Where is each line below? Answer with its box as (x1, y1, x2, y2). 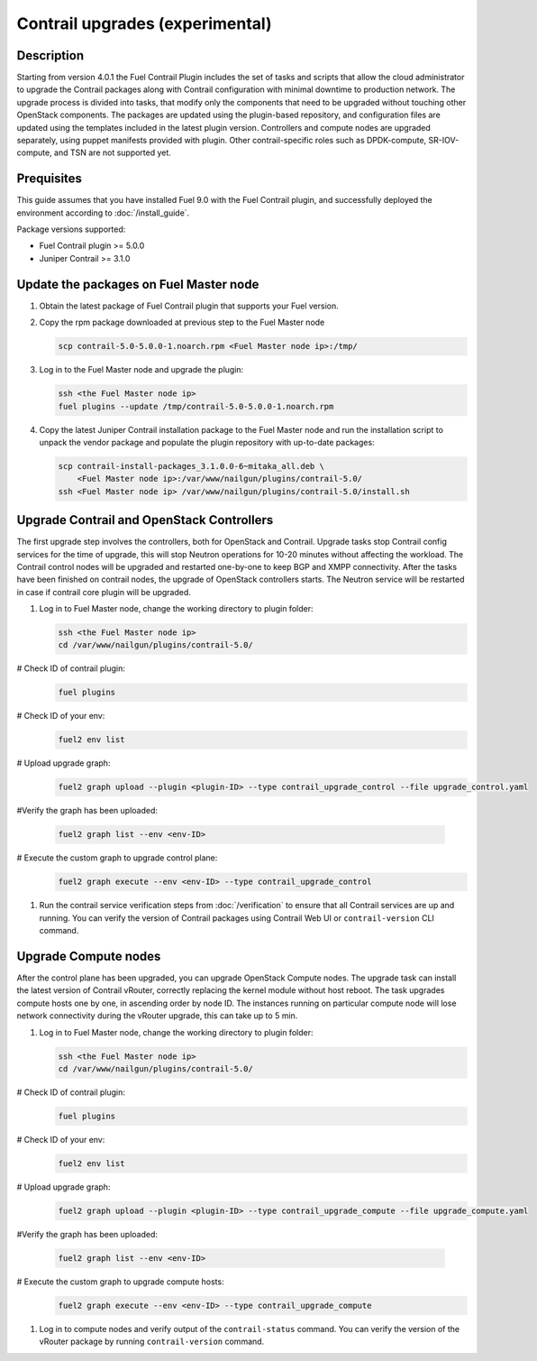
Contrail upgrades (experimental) (16, 14, 272, 33)
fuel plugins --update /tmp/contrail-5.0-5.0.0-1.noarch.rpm (58, 401, 334, 411)
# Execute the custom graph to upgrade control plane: (16, 852, 218, 863)
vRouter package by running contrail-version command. (39, 1336, 265, 1347)
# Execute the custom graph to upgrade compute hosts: (16, 1276, 224, 1287)
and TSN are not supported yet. (54, 147, 171, 158)
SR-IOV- (428, 135, 460, 146)
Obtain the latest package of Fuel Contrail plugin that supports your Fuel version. (39, 300, 339, 311)
